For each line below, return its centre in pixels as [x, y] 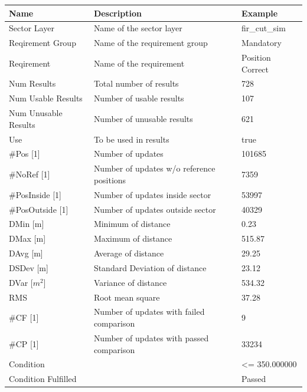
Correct [255, 69]
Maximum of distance [133, 238]
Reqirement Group [43, 43]
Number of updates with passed [151, 337]
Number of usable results [139, 98]
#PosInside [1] [35, 194]
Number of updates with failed [149, 312]
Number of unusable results [143, 118]
